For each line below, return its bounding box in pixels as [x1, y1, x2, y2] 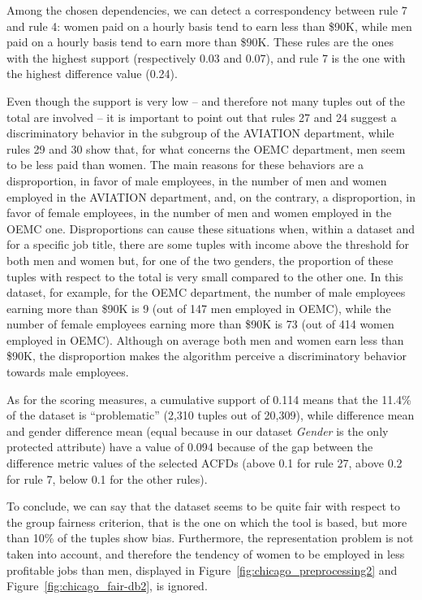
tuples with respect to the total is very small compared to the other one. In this [6, 267, 403, 285]
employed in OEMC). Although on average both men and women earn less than [6, 331, 404, 348]
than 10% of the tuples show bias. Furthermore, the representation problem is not [6, 529, 414, 546]
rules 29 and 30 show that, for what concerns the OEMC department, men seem [6, 140, 406, 157]
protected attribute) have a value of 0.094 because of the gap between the [6, 438, 373, 455]
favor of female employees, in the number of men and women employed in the [6, 204, 392, 221]
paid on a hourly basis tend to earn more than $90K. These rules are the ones [6, 33, 394, 50]
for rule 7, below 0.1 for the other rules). [6, 470, 208, 487]
